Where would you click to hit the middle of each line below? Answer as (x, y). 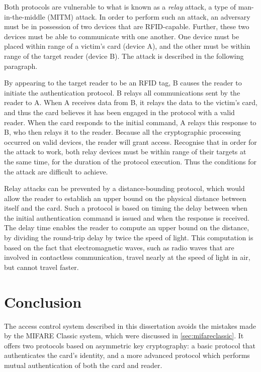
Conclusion (43, 301)
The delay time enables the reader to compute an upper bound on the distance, (127, 227)
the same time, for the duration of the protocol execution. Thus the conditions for (130, 161)
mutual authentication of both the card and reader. (83, 365)
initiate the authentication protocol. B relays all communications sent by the (122, 92)
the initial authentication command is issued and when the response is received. (127, 217)
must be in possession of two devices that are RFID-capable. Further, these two (127, 26)
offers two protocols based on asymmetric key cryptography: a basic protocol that (130, 345)
